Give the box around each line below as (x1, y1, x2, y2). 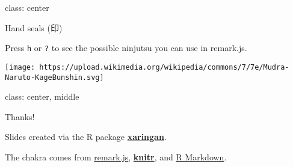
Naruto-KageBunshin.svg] (5, 73, 104, 82)
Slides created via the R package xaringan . (5, 130, 167, 143)
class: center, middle (5, 90, 79, 103)
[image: (5, 62, 35, 71)
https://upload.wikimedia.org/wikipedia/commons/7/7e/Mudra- (39, 62, 289, 71)
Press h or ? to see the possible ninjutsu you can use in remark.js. (5, 41, 247, 54)
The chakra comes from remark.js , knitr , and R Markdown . (5, 150, 227, 163)
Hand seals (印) (5, 21, 63, 34)
